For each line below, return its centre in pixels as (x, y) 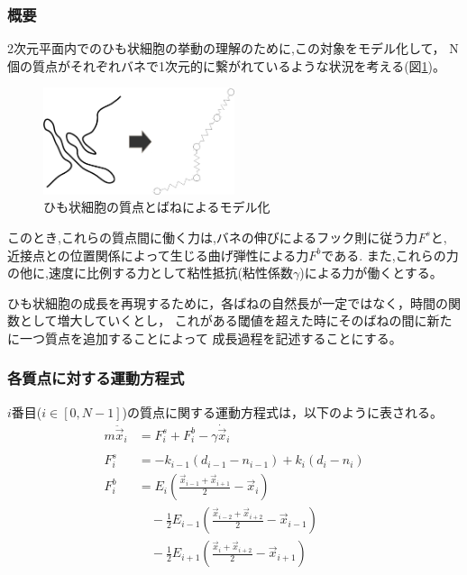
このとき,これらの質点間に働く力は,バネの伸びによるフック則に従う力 (213, 237)
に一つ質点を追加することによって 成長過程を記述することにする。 (205, 338)
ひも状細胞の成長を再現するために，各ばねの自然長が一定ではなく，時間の (228, 302)
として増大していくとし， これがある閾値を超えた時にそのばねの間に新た (236, 320)
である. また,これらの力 (390, 255)
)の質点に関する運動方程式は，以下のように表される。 (282, 411)
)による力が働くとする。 (371, 273)
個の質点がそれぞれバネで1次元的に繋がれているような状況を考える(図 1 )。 (227, 65)
